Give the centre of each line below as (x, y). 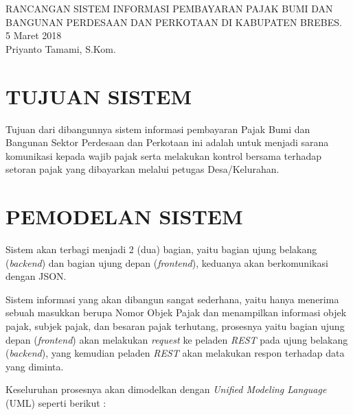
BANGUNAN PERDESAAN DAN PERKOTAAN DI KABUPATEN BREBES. (174, 22)
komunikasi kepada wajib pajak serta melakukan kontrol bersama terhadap (164, 155)
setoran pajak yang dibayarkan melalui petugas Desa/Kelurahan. (143, 169)
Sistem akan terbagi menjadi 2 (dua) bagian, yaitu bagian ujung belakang (161, 249)
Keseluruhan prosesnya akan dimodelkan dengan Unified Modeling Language (166, 389)
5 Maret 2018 (34, 35)
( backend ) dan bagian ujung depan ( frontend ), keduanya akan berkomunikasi (167, 262)
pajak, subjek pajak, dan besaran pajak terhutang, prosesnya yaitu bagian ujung (175, 325)
